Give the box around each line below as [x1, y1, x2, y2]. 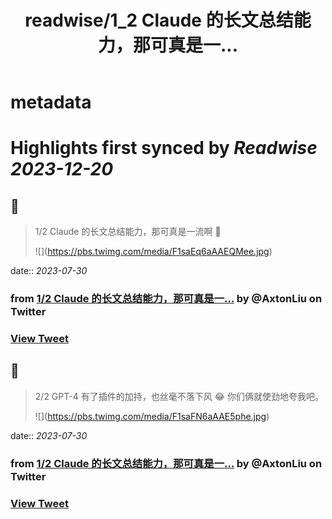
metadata [10, 91, 92, 114]
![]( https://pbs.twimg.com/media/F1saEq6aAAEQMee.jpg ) [34, 246, 273, 258]
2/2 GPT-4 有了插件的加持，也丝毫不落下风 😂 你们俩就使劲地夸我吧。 [34, 390, 324, 402]
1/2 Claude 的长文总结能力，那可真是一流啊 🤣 [34, 226, 222, 238]
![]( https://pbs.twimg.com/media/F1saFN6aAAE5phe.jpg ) [34, 410, 270, 422]
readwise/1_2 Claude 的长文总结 [24, 9, 294, 32]
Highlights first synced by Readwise [10, 137, 318, 160]
